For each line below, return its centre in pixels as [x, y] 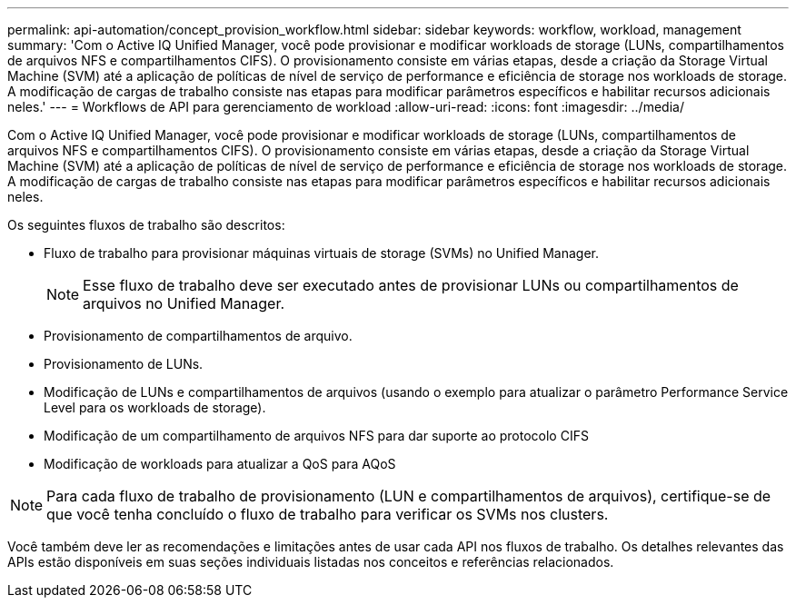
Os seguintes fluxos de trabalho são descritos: [146, 225]
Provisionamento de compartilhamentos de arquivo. [198, 336]
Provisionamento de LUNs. [124, 364]
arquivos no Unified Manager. [184, 303]
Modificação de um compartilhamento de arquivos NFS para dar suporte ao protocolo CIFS [316, 436]
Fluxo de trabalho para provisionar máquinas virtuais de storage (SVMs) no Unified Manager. [321, 253]
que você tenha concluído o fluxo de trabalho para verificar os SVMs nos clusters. [328, 514]
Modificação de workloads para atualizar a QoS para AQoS [220, 464]
